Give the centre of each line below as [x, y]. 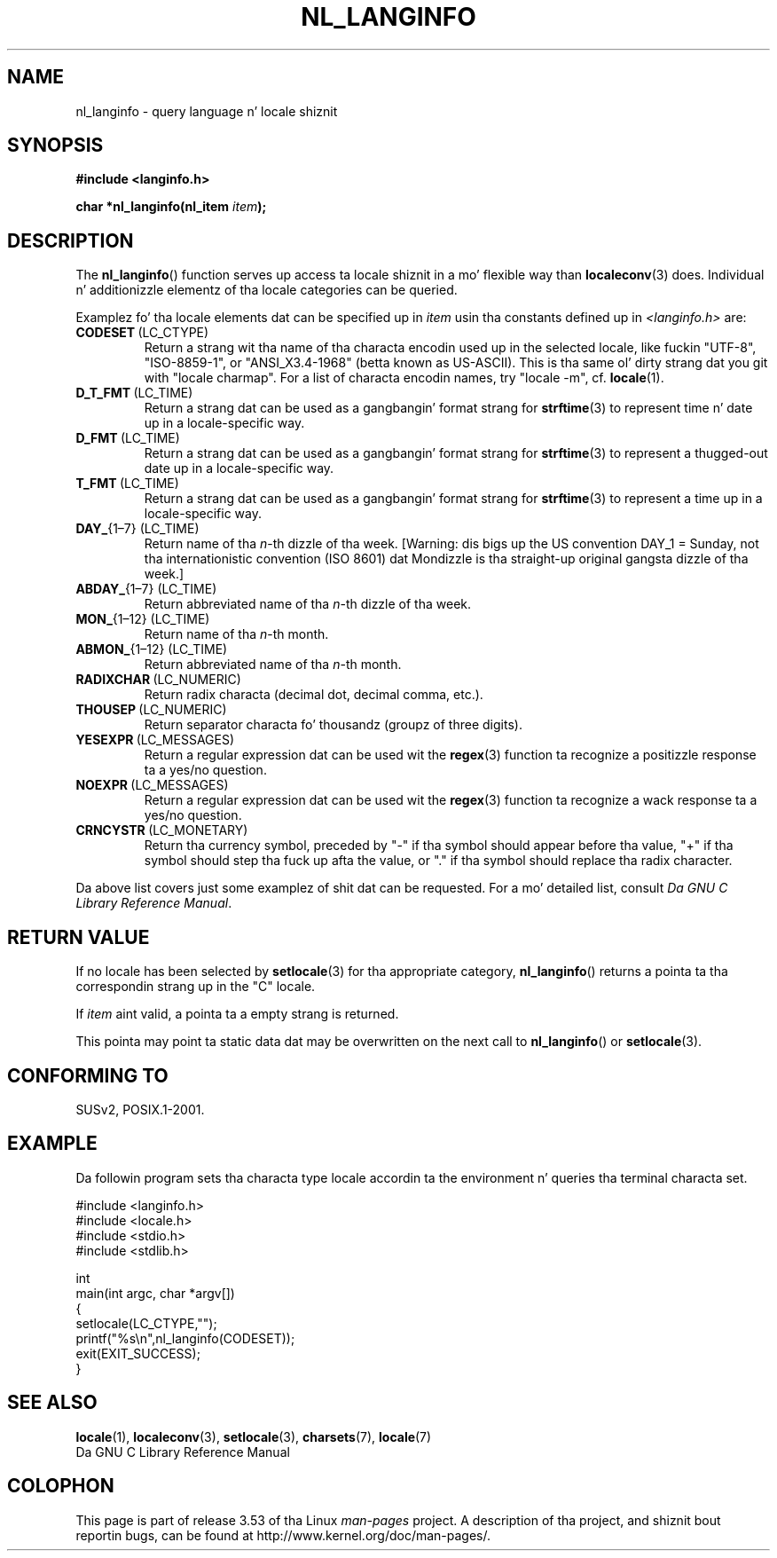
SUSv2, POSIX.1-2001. [140, 1109]
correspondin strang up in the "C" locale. [196, 987]
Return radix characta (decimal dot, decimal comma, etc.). [314, 695]
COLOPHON [61, 1486]
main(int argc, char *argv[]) [155, 1293]
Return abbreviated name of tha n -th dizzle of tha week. [308, 604]
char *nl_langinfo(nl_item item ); [171, 207]
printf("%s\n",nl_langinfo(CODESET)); [185, 1338]
